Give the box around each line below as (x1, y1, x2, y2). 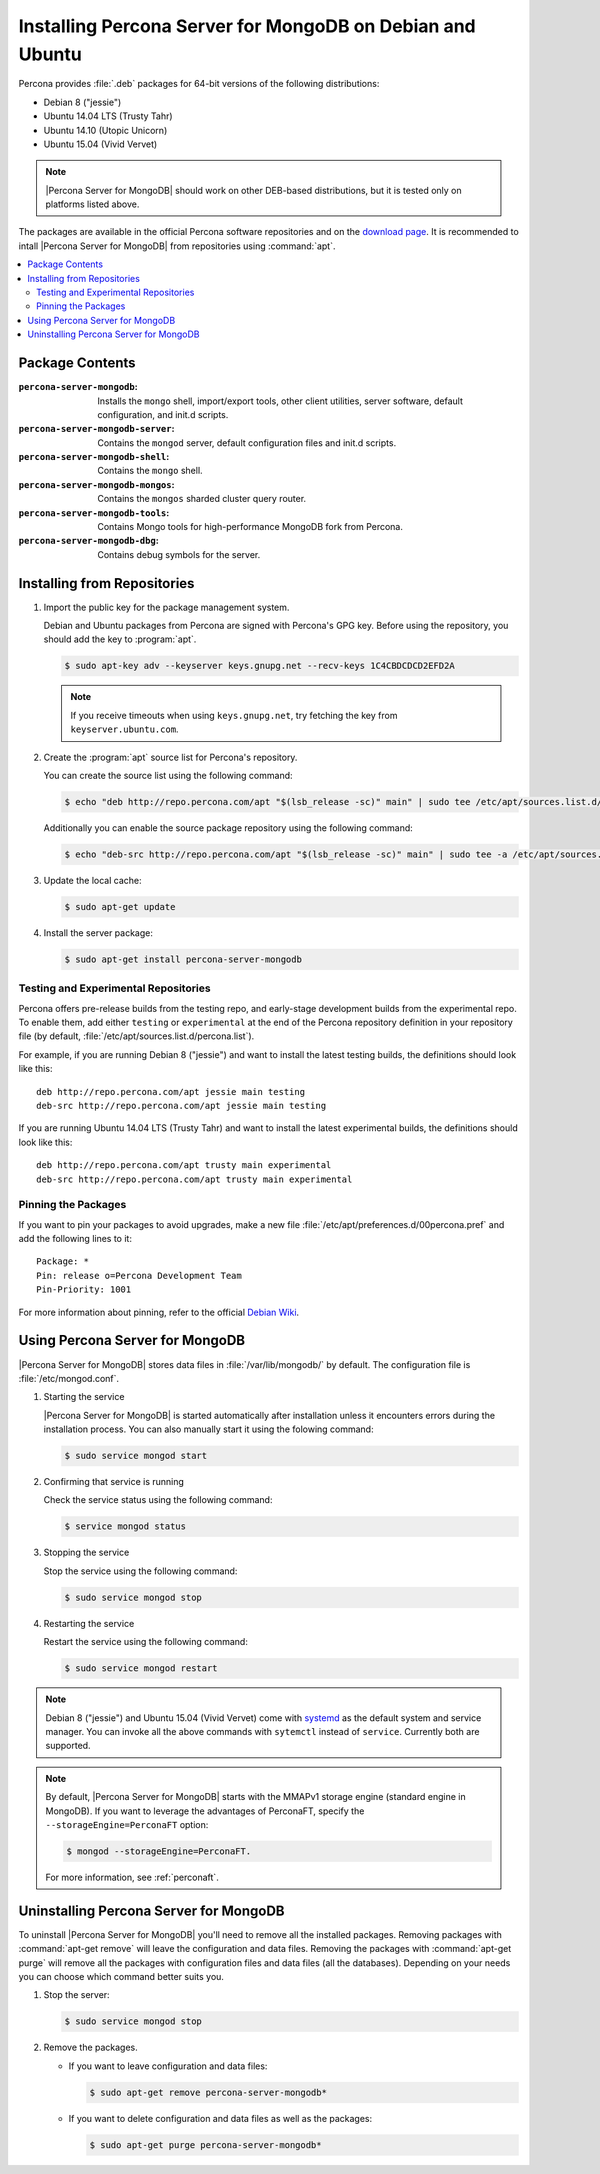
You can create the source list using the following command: (43, 770, 294, 782)
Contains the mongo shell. (97, 465, 204, 477)
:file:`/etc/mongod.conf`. (18, 1372, 120, 1384)
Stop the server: (43, 1989, 110, 2001)
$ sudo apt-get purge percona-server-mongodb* (89, 2139, 322, 2150)
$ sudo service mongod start (64, 1450, 208, 1462)
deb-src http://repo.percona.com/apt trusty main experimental (36, 1173, 353, 1185)
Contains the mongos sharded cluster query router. (97, 493, 307, 505)
